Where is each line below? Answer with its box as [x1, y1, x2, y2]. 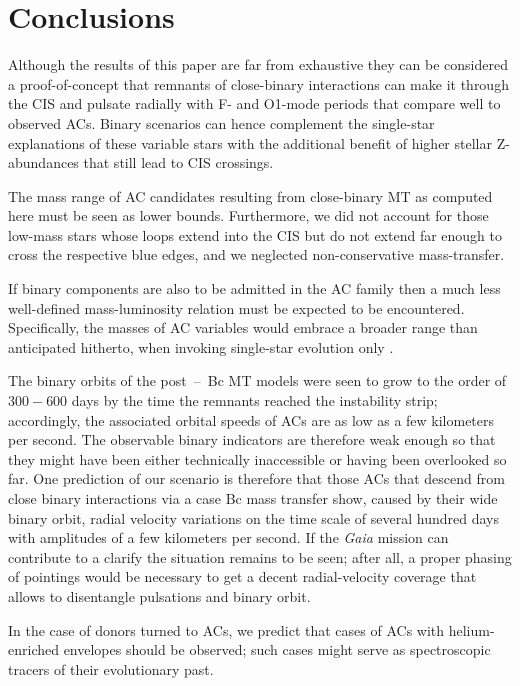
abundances [8, 152, 79, 173]
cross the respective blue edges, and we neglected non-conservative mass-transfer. [8, 244, 505, 265]
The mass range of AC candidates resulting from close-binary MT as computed [8, 185, 493, 206]
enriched [8, 639, 59, 660]
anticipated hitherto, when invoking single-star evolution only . [8, 336, 394, 357]
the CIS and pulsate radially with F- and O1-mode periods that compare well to [8, 93, 501, 114]
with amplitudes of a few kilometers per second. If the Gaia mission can [8, 527, 449, 548]
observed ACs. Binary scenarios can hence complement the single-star [8, 112, 435, 133]
